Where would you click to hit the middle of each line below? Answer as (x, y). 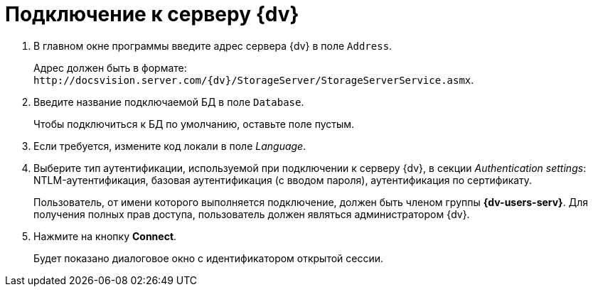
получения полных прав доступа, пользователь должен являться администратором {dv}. (252, 214)
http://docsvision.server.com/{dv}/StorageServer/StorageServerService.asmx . (254, 80)
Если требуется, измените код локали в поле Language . (170, 146)
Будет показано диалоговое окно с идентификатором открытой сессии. (209, 258)
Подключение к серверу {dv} (152, 14)
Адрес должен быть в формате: (110, 67)
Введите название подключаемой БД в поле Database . (169, 102)
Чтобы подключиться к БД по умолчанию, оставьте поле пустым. (194, 124)
